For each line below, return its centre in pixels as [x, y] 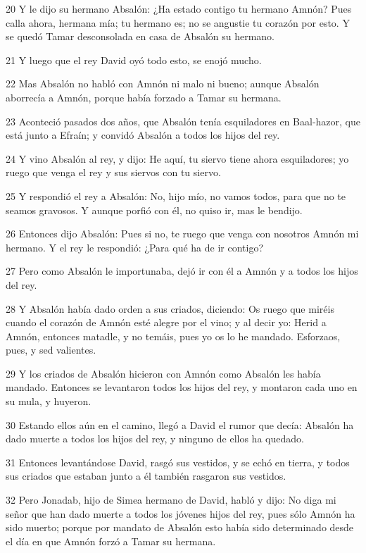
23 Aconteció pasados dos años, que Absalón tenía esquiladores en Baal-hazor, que [183, 121]
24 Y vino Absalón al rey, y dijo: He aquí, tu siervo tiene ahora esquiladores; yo [177, 158]
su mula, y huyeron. [49, 401]
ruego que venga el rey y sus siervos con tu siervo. [113, 172]
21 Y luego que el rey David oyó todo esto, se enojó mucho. [134, 60]
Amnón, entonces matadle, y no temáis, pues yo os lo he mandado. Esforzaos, [173, 336]
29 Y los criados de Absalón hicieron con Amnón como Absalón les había [163, 373]
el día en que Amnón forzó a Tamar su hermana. [111, 541]
